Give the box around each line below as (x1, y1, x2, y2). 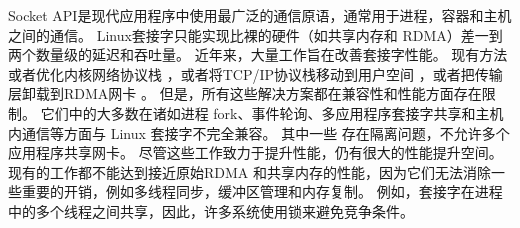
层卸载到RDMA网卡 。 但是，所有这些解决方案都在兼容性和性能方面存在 (8, 83, 482, 104)
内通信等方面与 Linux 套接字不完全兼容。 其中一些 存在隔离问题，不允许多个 (8, 122, 510, 143)
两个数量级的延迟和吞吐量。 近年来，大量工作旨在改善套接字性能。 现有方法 (8, 44, 508, 65)
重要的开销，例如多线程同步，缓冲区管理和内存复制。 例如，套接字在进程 (21, 181, 503, 202)
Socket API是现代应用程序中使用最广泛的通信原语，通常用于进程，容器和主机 (8, 5, 512, 25)
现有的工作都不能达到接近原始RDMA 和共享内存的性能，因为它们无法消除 (8, 161, 491, 182)
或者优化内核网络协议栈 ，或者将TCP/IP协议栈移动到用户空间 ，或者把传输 (8, 63, 503, 84)
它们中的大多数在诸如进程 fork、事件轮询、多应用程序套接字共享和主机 (40, 102, 504, 123)
